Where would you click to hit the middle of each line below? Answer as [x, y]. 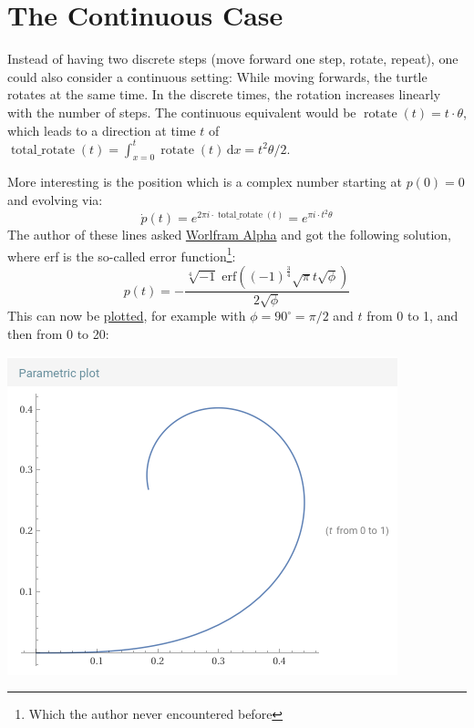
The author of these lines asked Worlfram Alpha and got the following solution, [229, 235]
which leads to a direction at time [102, 130]
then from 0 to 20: [58, 334]
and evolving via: [55, 199]
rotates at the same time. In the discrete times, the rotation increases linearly [224, 94]
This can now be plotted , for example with [127, 316]
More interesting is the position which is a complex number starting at [205, 182]
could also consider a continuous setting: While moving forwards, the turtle [217, 76]
